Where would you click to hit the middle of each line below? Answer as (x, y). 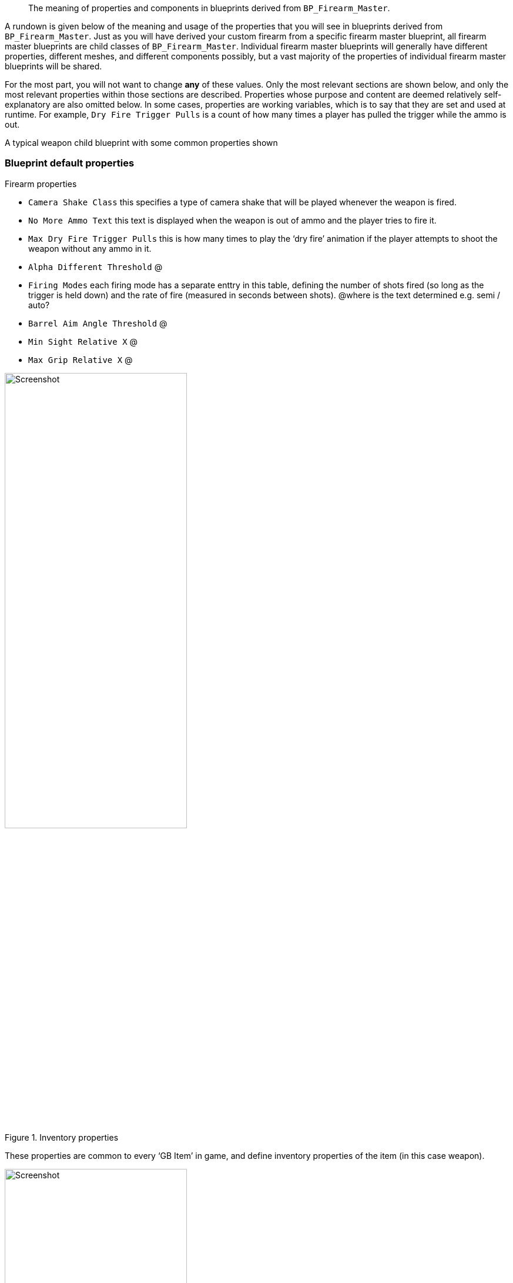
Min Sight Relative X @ (83, 341)
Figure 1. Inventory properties (62, 1137)
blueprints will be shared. (53, 66)
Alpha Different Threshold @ (95, 266)
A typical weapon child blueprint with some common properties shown (141, 143)
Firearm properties (41, 184)
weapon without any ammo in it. (90, 248)
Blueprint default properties (70, 163)
